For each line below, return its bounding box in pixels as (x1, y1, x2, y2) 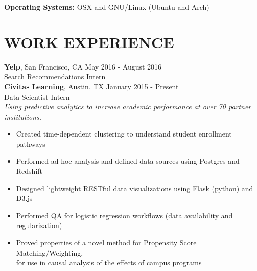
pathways (16, 138, 45, 149)
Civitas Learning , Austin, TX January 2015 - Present (4, 81, 179, 92)
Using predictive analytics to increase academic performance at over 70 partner (4, 101, 251, 112)
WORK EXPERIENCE (4, 31, 174, 52)
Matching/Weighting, (16, 247, 83, 258)
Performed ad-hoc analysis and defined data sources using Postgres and (16, 155, 240, 166)
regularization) (16, 220, 62, 231)
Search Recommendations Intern (4, 71, 106, 82)
